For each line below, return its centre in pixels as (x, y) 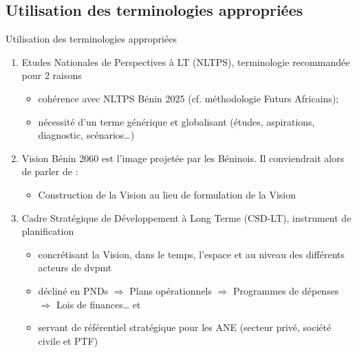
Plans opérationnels (171, 290)
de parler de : (50, 171)
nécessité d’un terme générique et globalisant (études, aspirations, (176, 121)
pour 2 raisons (52, 75)
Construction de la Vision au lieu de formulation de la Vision (167, 194)
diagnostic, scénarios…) (86, 135)
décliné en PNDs (73, 290)
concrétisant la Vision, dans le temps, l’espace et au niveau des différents (192, 254)
